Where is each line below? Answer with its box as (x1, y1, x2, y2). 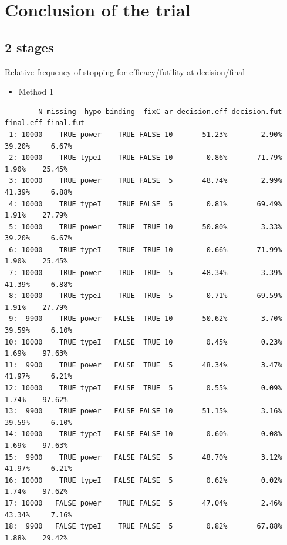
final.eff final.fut (5, 119, 85, 128)
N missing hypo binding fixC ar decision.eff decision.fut (38, 107, 282, 116)
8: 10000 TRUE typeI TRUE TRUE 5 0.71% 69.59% (9, 292, 282, 300)
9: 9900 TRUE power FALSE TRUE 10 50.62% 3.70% (9, 315, 282, 323)
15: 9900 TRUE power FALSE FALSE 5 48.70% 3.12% (5, 453, 282, 462)
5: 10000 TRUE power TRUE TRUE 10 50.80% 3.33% (9, 222, 282, 231)
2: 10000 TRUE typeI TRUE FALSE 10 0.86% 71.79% (9, 153, 282, 162)
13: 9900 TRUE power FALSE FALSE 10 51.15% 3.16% (5, 407, 282, 416)
